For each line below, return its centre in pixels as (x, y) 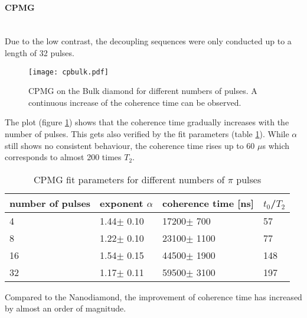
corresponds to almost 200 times (63, 157)
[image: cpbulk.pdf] (69, 72)
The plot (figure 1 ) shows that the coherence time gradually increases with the (147, 122)
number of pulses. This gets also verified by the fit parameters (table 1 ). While (147, 134)
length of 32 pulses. (40, 52)
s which (276, 145)
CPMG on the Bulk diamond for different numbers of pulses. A (143, 91)
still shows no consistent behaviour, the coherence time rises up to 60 (130, 145)
